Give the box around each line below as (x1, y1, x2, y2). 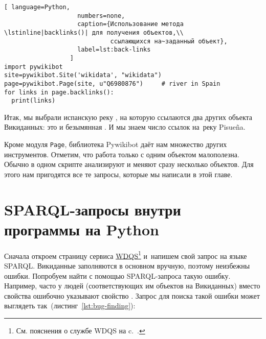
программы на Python (4, 219, 159, 239)
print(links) (11, 97, 56, 105)
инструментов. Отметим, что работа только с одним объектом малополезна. (4, 149, 239, 159)
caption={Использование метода (77, 20, 184, 28)
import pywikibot (4, 63, 63, 70)
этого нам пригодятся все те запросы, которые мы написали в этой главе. (4, 168, 233, 179)
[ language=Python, (4, 4, 70, 11)
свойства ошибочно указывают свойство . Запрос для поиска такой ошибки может (4, 290, 260, 301)
